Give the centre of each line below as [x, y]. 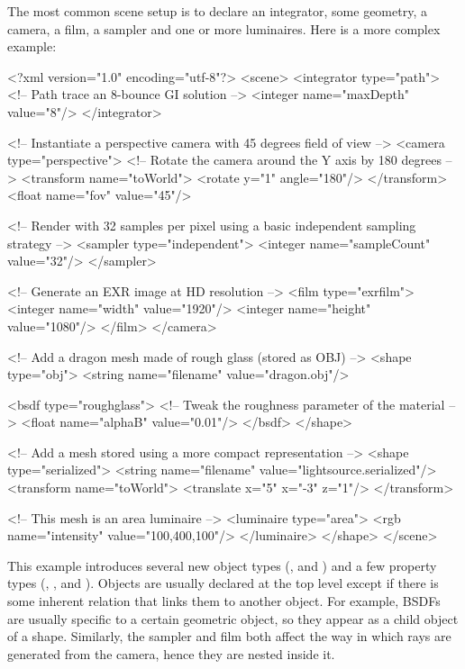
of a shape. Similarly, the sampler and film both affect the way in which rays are [229, 636]
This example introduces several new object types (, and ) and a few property [222, 565]
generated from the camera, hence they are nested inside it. [171, 653]
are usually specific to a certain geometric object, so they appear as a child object [233, 618]
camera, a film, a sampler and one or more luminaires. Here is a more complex [224, 28]
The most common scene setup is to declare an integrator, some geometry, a [217, 11]
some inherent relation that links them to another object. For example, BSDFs [224, 601]
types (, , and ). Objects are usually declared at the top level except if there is [223, 583]
